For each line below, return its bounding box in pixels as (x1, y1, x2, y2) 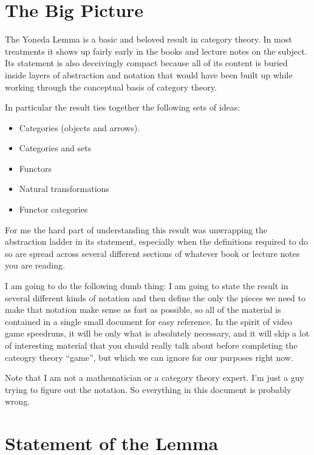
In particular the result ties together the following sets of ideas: (5, 101, 241, 114)
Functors (19, 162, 52, 174)
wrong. (5, 395, 30, 408)
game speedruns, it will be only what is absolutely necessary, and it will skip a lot (5, 327, 310, 340)
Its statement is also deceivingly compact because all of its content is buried (5, 56, 288, 69)
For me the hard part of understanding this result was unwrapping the (5, 223, 268, 236)
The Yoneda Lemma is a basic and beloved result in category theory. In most (5, 33, 292, 46)
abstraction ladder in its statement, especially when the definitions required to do (5, 235, 309, 248)
